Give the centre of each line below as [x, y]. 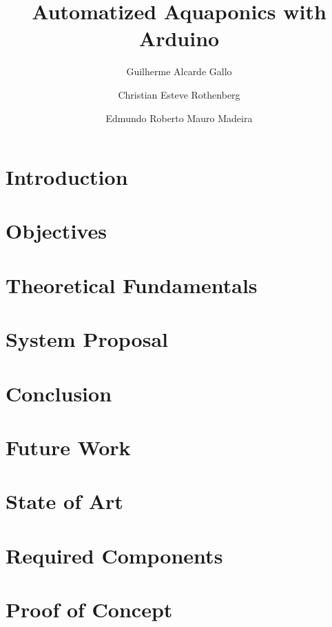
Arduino [179, 38]
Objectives [56, 231]
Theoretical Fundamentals [132, 285]
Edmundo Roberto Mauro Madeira [179, 118]
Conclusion [59, 393]
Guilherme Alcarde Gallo [179, 71]
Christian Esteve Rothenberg [179, 94]
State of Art [64, 501]
